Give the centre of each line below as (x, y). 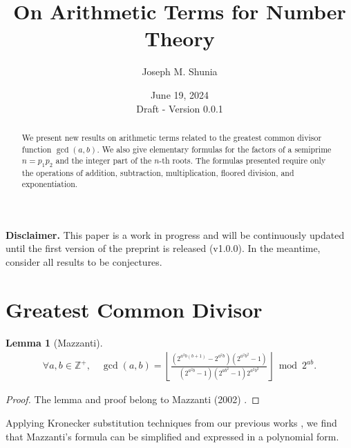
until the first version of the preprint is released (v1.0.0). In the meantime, (163, 248)
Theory (180, 38)
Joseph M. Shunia (180, 71)
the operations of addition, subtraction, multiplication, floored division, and (158, 172)
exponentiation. (50, 184)
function (37, 149)
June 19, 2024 (180, 94)
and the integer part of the (104, 160)
